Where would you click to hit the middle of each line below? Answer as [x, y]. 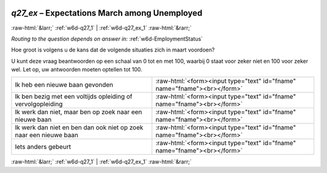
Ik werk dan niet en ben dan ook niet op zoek [79, 128]
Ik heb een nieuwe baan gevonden [64, 85]
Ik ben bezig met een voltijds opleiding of [74, 97]
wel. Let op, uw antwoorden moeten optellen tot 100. [77, 70]
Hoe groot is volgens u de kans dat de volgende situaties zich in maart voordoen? [113, 50]
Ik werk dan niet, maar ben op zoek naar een [78, 112]
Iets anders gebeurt [43, 147]
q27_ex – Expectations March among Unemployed [107, 13]
